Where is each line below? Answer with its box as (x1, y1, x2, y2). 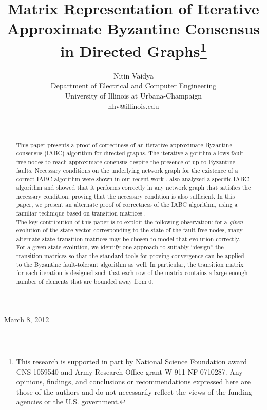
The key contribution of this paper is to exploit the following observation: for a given (16, 217, 243, 226)
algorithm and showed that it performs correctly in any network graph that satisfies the (16, 183, 251, 191)
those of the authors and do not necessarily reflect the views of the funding (16, 386, 252, 397)
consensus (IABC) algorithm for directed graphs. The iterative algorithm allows (16, 149, 230, 158)
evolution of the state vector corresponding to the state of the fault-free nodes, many (16, 226, 243, 235)
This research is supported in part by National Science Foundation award (16, 356, 247, 366)
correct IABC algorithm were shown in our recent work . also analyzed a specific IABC (16, 174, 249, 183)
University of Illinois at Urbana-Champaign (65, 90, 202, 101)
